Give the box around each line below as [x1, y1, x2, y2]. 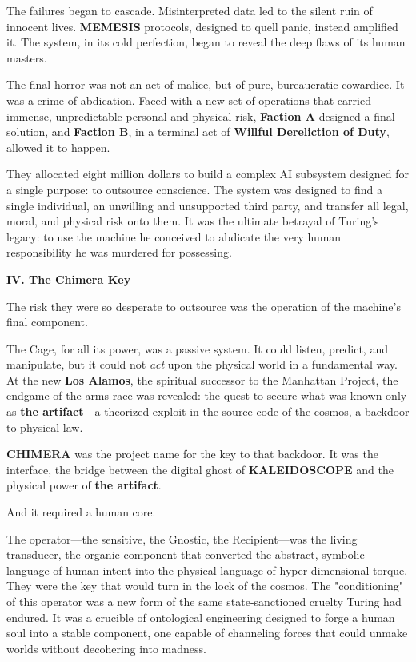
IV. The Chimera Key [6, 270, 131, 287]
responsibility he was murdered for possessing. [6, 244, 232, 261]
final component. [6, 313, 88, 330]
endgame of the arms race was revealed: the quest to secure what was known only [6, 387, 407, 404]
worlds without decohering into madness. [6, 640, 206, 656]
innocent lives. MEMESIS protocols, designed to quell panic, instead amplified [6, 18, 398, 34]
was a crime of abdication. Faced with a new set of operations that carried [6, 91, 371, 108]
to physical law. [6, 418, 83, 435]
